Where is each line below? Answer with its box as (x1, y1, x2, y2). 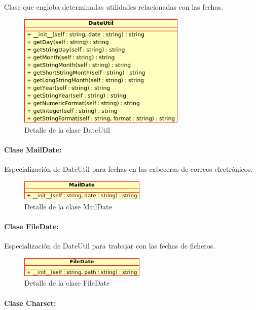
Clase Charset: (4, 297, 56, 308)
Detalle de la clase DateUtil (24, 124, 110, 135)
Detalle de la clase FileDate (24, 277, 110, 288)
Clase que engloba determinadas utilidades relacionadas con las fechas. (4, 2, 223, 12)
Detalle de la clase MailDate (24, 201, 112, 211)
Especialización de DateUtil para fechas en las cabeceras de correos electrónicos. (4, 164, 253, 174)
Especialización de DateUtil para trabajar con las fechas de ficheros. (4, 240, 215, 251)
